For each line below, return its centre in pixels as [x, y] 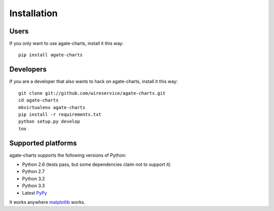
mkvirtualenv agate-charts [52, 107]
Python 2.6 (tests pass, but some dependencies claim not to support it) [96, 164]
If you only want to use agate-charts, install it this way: [66, 44]
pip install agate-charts [51, 55]
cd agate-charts [39, 100]
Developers [28, 69]
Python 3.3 [33, 186]
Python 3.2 [33, 179]
